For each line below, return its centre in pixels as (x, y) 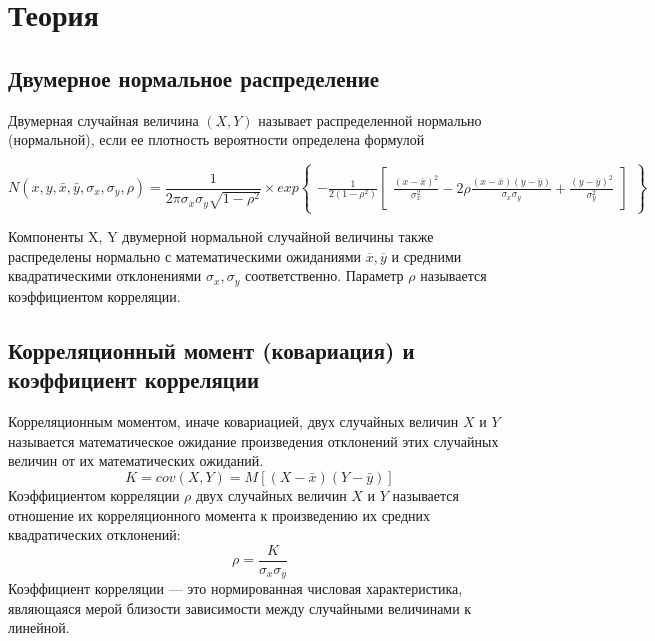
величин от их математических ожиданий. (136, 460)
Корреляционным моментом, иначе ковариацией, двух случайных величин (233, 421)
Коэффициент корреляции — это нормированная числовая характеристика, (235, 588)
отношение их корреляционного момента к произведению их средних (219, 514)
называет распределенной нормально (370, 119)
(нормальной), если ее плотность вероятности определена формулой (216, 139)
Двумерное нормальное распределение (194, 77)
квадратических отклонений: (94, 534)
